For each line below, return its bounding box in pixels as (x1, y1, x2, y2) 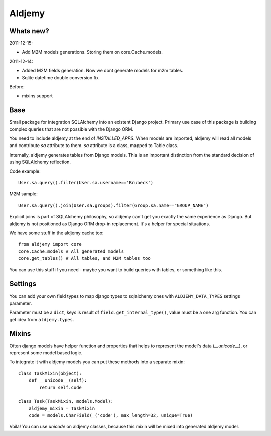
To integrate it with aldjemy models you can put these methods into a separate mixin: (9, 359, 185, 365)
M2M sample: (9, 191, 38, 197)
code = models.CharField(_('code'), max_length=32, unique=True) (28, 413, 193, 418)
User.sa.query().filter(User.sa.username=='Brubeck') (18, 180, 153, 186)
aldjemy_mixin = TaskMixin (28, 405, 95, 411)
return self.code (39, 384, 82, 390)
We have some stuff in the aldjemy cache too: (9, 230, 104, 236)
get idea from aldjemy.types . (9, 316, 74, 322)
